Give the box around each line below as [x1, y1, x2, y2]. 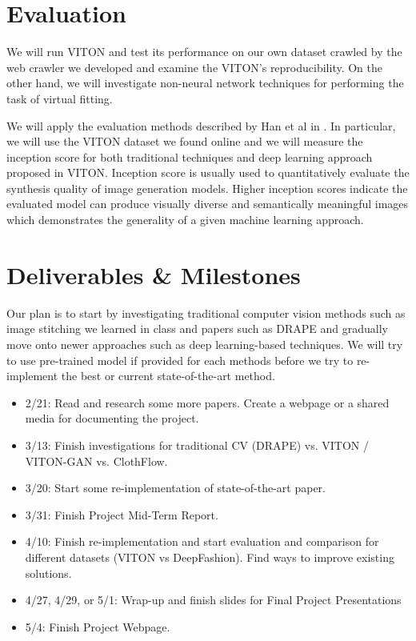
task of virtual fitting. [6, 90, 113, 106]
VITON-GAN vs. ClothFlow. [25, 452, 168, 469]
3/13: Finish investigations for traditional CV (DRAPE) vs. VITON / [25, 436, 369, 453]
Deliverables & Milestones [6, 258, 301, 290]
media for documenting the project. [25, 410, 199, 427]
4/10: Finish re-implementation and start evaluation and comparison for [25, 533, 379, 550]
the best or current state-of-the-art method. [61, 367, 275, 384]
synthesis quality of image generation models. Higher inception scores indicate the [6, 179, 408, 196]
